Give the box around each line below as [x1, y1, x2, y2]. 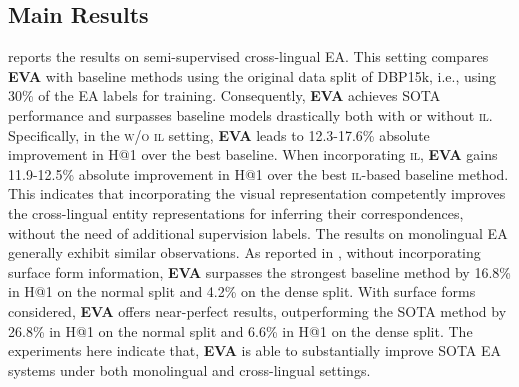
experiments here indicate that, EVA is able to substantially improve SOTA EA [8, 340, 502, 361]
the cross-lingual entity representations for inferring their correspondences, [8, 202, 464, 223]
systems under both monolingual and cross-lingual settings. [8, 359, 371, 380]
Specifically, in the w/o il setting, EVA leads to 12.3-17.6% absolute [8, 124, 430, 145]
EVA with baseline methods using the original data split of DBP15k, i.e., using [8, 65, 496, 86]
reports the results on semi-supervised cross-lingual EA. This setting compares [8, 46, 489, 67]
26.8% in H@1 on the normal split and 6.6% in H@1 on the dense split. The [8, 320, 473, 341]
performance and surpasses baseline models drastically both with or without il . [8, 104, 493, 125]
